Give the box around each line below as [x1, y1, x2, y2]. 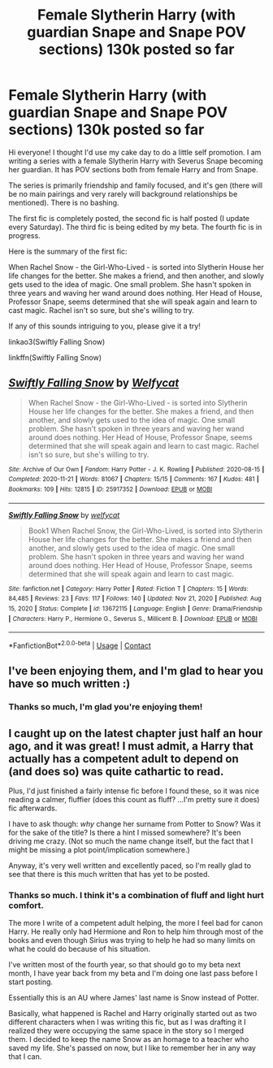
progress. [8, 230, 41, 241]
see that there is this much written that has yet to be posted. [8, 870, 210, 879]
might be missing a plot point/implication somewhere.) [8, 845, 191, 855]
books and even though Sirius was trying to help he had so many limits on [8, 936, 256, 945]
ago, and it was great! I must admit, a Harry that [8, 739, 254, 753]
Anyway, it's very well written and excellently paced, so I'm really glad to [8, 861, 252, 870]
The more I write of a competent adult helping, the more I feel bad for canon [8, 918, 263, 928]
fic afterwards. [8, 803, 58, 814]
